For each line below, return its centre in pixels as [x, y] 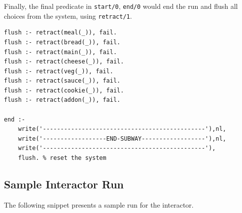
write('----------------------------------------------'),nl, [122, 129]
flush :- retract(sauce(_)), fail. [62, 81]
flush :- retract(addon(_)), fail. [62, 100]
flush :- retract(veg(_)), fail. [59, 71]
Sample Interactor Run [64, 184]
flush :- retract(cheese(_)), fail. [64, 62]
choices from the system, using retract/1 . [68, 15]
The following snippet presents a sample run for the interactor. [99, 204]
